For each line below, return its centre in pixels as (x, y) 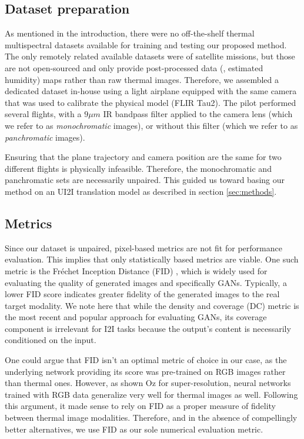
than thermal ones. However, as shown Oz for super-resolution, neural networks (148, 383)
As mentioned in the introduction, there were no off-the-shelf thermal (130, 33)
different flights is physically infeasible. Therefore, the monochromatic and (138, 168)
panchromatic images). (45, 137)
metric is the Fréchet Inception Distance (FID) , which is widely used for (136, 270)
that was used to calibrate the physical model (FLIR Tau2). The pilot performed (151, 102)
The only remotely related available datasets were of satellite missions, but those (150, 56)
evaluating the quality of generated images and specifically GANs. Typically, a (146, 282)
